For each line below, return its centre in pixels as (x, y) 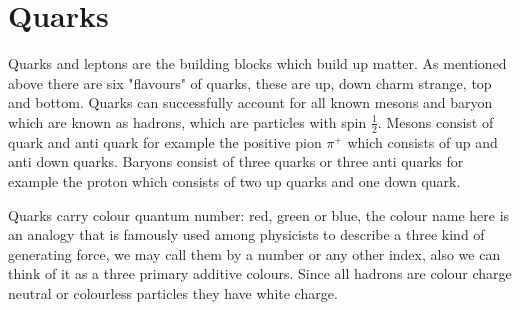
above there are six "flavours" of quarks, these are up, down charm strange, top (250, 82)
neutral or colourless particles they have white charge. (173, 292)
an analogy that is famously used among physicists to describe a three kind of (246, 234)
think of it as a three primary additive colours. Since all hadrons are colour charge (260, 273)
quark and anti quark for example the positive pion (165, 141)
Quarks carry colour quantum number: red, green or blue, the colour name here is (259, 214)
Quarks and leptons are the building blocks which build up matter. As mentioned (257, 63)
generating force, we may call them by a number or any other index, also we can (254, 253)
